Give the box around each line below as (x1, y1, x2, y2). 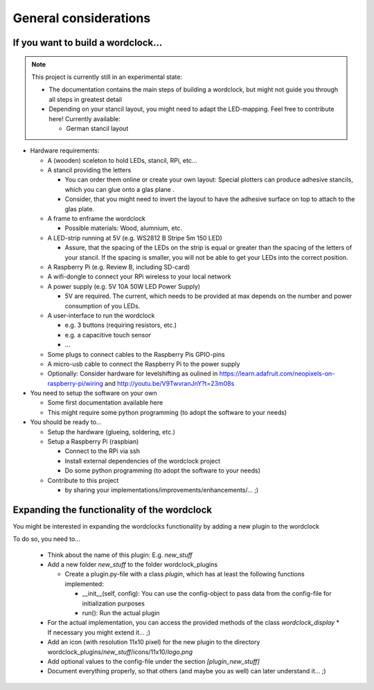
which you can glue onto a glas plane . (64, 185, 175, 193)
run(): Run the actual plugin (82, 609, 160, 617)
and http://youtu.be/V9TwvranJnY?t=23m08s (105, 379, 235, 387)
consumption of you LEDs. (64, 301, 141, 310)
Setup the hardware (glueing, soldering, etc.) (47, 427, 176, 436)
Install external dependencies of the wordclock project (64, 457, 221, 465)
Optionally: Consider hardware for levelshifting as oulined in (47, 369, 218, 378)
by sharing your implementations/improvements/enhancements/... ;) (64, 486, 259, 494)
